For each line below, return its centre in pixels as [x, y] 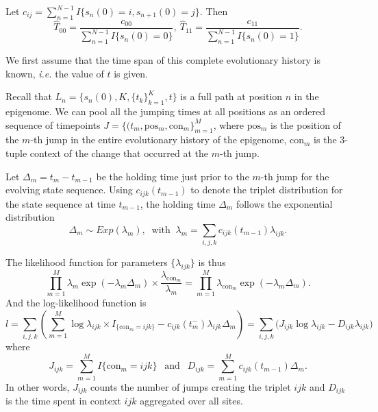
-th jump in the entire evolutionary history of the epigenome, [159, 140]
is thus [212, 262]
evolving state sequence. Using [69, 190]
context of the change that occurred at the [119, 153]
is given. [131, 73]
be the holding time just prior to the [173, 176]
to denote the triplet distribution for [267, 190]
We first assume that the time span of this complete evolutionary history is [163, 60]
